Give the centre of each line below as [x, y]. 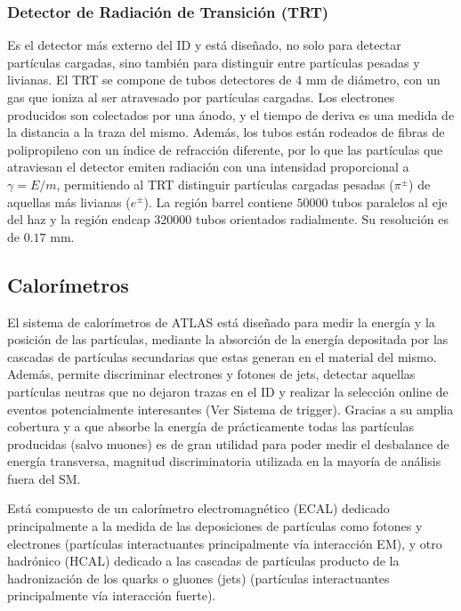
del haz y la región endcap [79, 219]
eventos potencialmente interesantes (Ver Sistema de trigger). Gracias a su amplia [230, 409]
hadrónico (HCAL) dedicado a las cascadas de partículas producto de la [203, 561]
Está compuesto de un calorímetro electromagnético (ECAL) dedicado [198, 508]
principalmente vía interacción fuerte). [112, 595]
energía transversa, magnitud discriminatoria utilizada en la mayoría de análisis [224, 461]
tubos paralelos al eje [390, 201]
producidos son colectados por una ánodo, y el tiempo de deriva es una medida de [231, 114]
